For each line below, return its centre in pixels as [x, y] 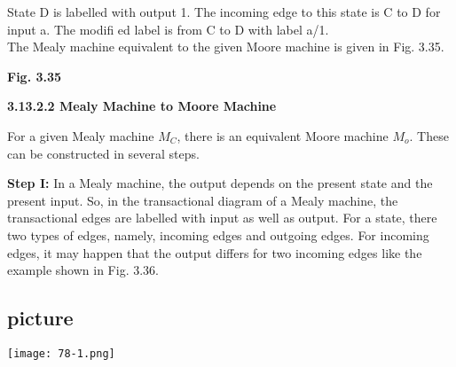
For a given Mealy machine [81, 135]
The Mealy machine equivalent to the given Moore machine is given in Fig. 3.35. [226, 47]
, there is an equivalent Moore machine [283, 135]
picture [40, 318]
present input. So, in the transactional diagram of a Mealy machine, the [203, 200]
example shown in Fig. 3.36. [83, 270]
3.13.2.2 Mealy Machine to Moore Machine [142, 106]
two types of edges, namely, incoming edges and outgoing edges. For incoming [218, 234]
